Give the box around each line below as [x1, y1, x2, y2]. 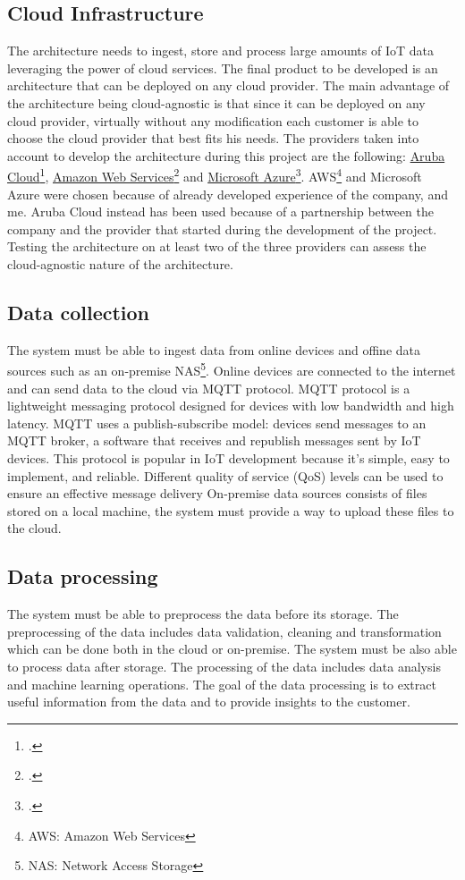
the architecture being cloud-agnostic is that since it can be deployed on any [7, 93, 426, 112]
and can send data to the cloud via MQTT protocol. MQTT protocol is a [7, 378, 410, 397]
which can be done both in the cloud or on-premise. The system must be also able [7, 639, 457, 658]
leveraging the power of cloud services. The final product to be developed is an [7, 58, 438, 77]
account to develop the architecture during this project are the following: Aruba [7, 146, 445, 165]
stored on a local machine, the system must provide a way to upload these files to [7, 501, 454, 520]
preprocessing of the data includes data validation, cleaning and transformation [7, 622, 442, 640]
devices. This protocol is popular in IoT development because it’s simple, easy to [7, 449, 450, 467]
